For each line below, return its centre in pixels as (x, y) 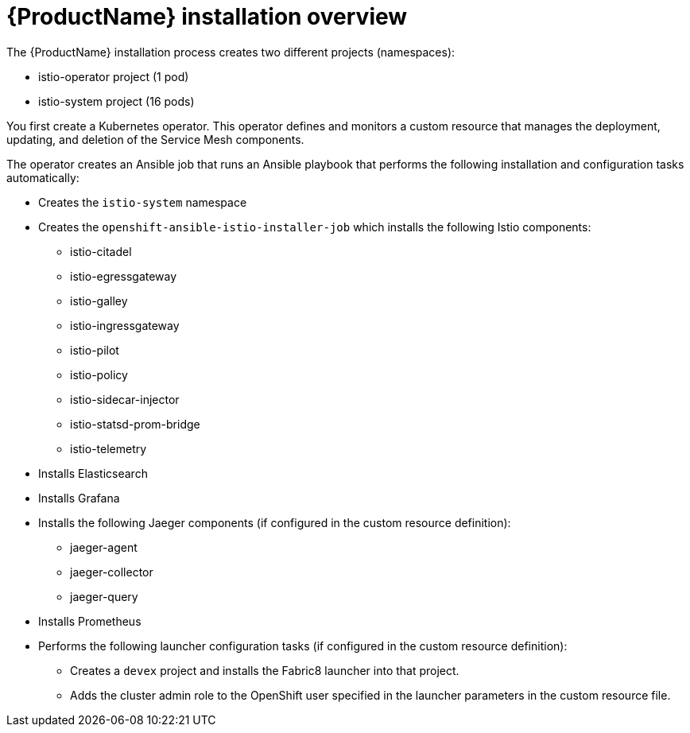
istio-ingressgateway (125, 325)
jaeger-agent (104, 547)
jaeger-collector (112, 572)
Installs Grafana (79, 498)
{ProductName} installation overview (207, 17)
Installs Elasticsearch (93, 473)
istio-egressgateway (124, 276)
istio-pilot (95, 350)
